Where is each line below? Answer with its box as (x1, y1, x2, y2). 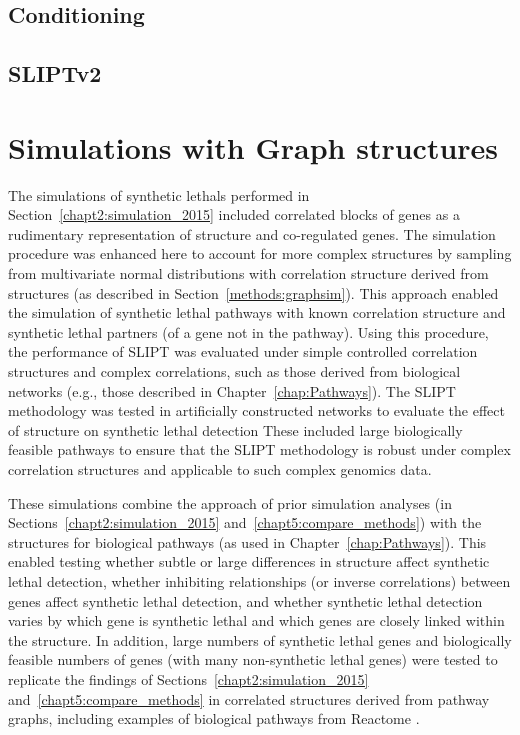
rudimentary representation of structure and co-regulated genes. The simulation (8, 223, 496, 244)
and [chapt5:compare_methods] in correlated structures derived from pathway (8, 688, 490, 709)
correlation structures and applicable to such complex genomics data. (8, 459, 432, 479)
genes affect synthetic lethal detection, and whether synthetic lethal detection (8, 590, 483, 611)
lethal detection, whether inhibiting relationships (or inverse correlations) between (8, 570, 511, 591)
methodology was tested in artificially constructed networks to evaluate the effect (8, 400, 505, 421)
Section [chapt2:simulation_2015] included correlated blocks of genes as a (8, 204, 460, 225)
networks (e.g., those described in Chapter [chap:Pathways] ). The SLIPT (8, 380, 456, 401)
